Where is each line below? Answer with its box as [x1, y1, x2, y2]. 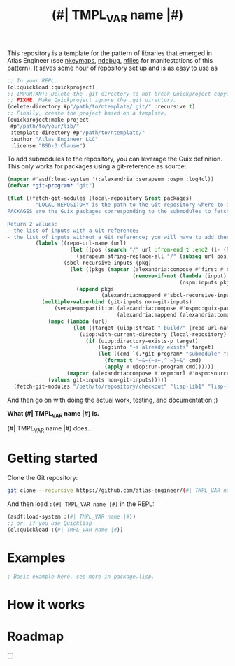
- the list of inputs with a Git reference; [7, 227, 139, 234]
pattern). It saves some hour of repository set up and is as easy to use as [7, 64, 218, 72]
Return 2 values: [7, 220, 58, 227]
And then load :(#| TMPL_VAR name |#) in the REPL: [7, 500, 155, 508]
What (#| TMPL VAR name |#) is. [7, 409, 99, 419]
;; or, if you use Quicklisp [7, 519, 92, 527]
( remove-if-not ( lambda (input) [132, 273, 227, 280]
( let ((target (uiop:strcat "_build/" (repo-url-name [73, 324, 233, 331]
